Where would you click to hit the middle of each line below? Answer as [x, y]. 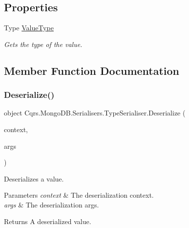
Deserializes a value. [34, 178]
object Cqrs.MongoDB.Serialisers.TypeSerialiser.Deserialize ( [95, 113]
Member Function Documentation [92, 70]
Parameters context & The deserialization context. [79, 195]
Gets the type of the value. [43, 44]
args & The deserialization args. [52, 204]
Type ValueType [29, 28]
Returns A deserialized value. [48, 221]
